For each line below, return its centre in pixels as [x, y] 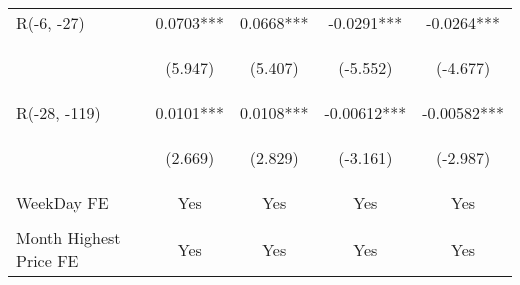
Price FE [47, 260]
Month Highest [68, 237]
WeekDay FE [62, 202]
